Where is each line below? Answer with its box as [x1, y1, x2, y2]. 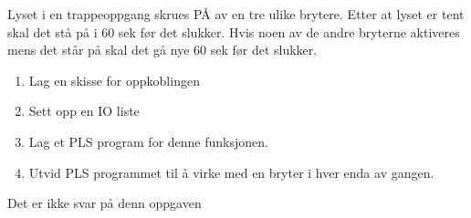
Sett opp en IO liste [28, 101, 140, 120]
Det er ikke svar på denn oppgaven [7, 193, 202, 213]
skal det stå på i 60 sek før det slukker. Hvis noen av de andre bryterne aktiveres [7, 22, 460, 41]
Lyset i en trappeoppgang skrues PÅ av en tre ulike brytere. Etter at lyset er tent [7, 5, 465, 23]
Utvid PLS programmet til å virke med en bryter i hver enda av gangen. [28, 162, 434, 182]
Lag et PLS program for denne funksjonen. [28, 131, 268, 151]
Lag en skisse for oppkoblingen [28, 70, 200, 89]
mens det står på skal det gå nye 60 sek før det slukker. [7, 40, 318, 59]
